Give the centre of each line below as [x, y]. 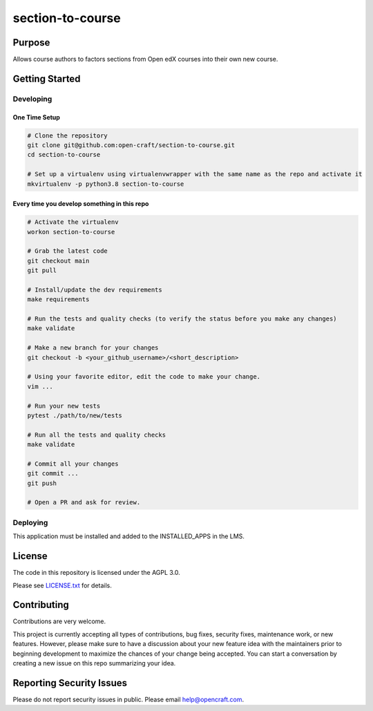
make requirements [58, 300]
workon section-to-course [71, 232]
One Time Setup [36, 117]
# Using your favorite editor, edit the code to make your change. [144, 377]
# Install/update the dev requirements [95, 290]
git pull [42, 271]
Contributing [41, 605]
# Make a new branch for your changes [93, 348]
